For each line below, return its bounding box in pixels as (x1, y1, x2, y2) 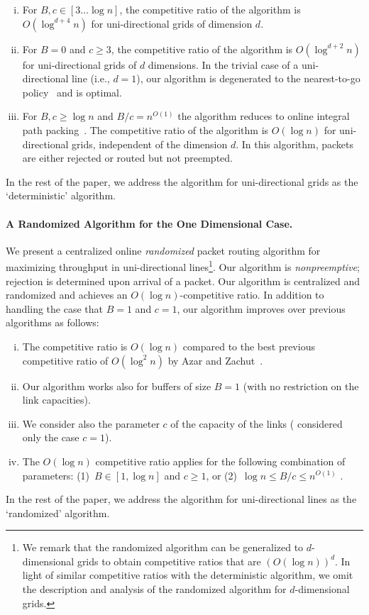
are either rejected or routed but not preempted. (22, 150, 233, 165)
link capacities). (22, 392, 91, 407)
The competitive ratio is (22, 338, 128, 353)
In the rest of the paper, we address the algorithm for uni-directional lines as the (6, 492, 357, 506)
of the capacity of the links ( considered (170, 416, 343, 431)
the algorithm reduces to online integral (177, 109, 350, 123)
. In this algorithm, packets (236, 136, 354, 151)
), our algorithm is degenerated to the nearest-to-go (136, 71, 360, 86)
